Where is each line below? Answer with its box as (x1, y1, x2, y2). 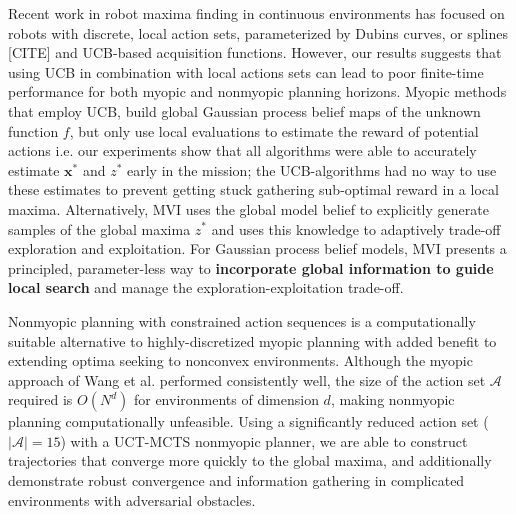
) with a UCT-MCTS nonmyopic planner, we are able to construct (60, 430, 468, 451)
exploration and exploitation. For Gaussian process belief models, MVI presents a (8, 238, 507, 259)
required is (8, 389, 73, 410)
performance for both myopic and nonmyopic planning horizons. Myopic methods (8, 81, 507, 102)
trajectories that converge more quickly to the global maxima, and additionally (8, 450, 492, 471)
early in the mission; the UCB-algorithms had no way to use (127, 159, 497, 180)
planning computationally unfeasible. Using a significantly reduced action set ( (8, 411, 489, 432)
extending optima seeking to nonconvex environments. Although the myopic (8, 350, 473, 371)
